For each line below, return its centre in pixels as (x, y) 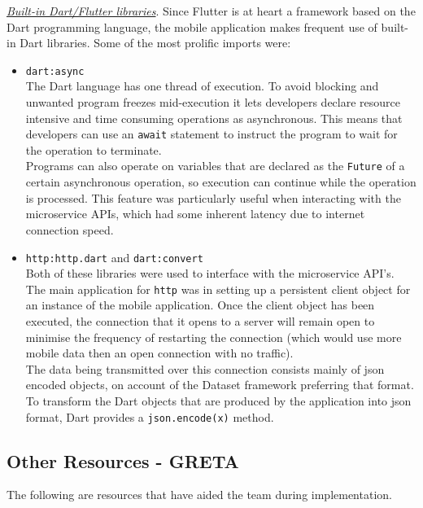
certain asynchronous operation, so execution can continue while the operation (221, 182)
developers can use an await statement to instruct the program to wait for (211, 134)
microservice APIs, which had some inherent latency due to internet (195, 214)
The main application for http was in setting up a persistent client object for (218, 289)
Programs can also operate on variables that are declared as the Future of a (215, 166)
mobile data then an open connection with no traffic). (159, 353)
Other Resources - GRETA (123, 460)
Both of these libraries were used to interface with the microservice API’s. (210, 273)
